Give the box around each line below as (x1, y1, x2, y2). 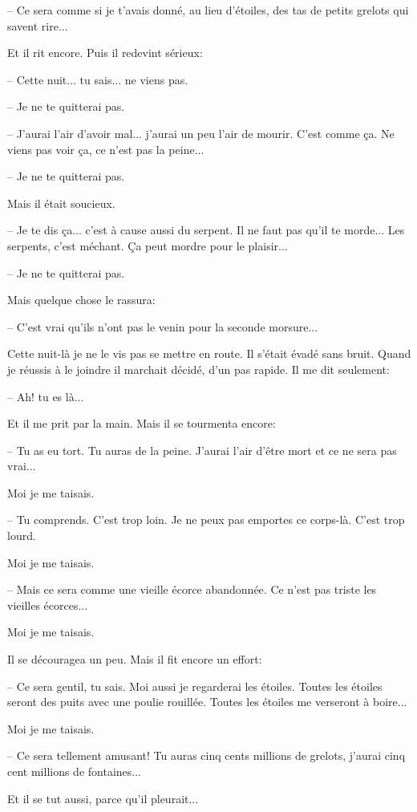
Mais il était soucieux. (7, 194, 115, 211)
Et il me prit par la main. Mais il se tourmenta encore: (7, 415, 276, 432)
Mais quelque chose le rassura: (7, 291, 156, 308)
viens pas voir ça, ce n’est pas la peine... (7, 140, 204, 157)
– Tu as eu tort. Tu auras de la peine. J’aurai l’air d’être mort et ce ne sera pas (7, 441, 397, 458)
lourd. (7, 527, 36, 544)
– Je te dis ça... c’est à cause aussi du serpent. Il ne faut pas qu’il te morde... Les (7, 221, 405, 238)
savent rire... (7, 17, 68, 34)
